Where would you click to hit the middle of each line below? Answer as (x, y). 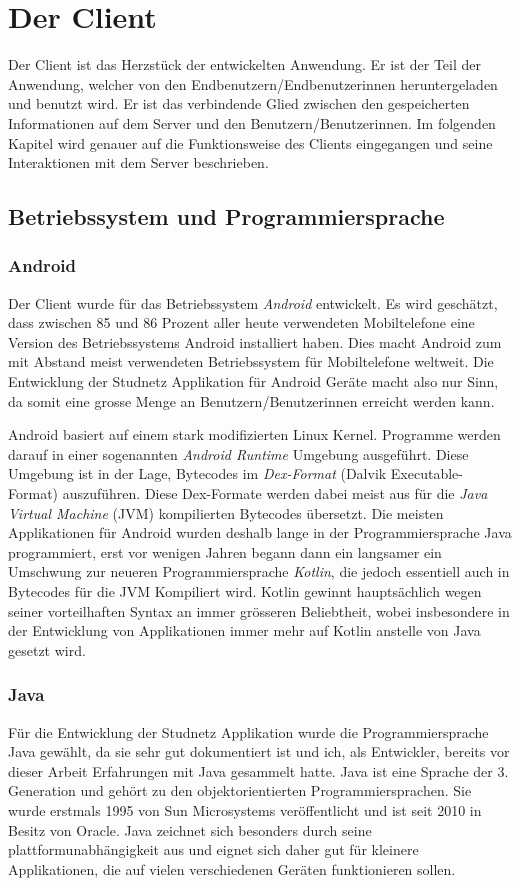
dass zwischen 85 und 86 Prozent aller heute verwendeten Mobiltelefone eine (241, 322)
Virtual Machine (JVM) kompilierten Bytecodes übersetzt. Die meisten (226, 512)
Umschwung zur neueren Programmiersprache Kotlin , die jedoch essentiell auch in (259, 571)
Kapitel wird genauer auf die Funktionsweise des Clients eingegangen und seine (250, 142)
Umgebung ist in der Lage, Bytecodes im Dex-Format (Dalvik (197, 473)
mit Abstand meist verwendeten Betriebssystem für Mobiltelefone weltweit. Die (251, 361)
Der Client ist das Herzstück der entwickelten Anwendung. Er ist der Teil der (245, 64)
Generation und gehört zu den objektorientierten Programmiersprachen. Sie (240, 790)
